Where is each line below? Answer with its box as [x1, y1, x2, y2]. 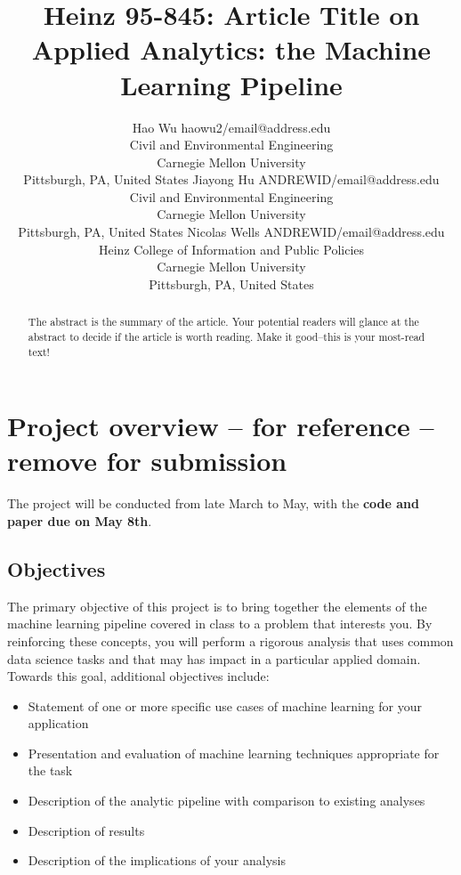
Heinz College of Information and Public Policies [98, 239, 365, 258]
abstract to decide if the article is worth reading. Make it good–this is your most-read [28, 328, 425, 344]
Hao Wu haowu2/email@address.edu [132, 117, 331, 136]
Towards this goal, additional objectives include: [7, 667, 270, 685]
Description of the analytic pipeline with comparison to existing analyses [28, 791, 425, 810]
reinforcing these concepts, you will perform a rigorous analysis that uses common [7, 631, 454, 650]
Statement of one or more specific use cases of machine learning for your [28, 696, 423, 715]
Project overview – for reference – [7, 408, 434, 444]
